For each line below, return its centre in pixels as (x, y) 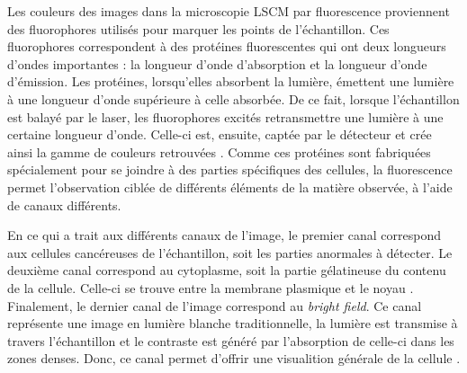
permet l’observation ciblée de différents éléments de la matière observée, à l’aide (230, 186)
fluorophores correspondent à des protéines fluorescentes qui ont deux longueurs (227, 46)
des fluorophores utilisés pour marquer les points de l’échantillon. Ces (198, 28)
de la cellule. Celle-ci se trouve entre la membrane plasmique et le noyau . (211, 287)
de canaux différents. (64, 204)
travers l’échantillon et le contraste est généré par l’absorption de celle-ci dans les (231, 340)
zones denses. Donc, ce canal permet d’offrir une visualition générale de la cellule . (234, 358)
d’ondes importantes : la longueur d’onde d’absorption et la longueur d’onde (217, 63)
